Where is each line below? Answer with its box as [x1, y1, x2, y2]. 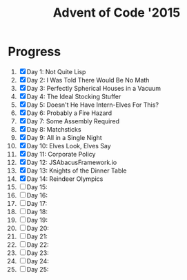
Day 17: [26, 199, 48, 207]
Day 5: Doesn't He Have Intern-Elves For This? [26, 100, 159, 109]
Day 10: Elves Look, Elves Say [26, 141, 111, 150]
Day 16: [26, 191, 48, 199]
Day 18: [26, 207, 48, 216]
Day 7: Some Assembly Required [26, 116, 120, 125]
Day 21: [26, 232, 48, 240]
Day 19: [26, 216, 48, 224]
